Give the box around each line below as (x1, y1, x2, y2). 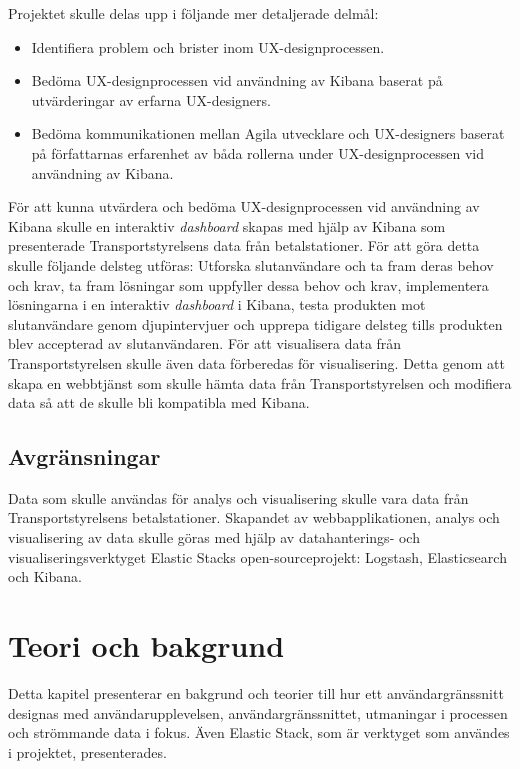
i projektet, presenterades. (8, 741, 167, 762)
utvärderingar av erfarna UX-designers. (31, 89, 271, 110)
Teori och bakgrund (8, 625, 285, 666)
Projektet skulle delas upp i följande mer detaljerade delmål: (8, 3, 379, 23)
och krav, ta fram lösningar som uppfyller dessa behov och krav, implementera (8, 274, 489, 295)
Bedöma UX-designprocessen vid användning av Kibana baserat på (31, 70, 443, 91)
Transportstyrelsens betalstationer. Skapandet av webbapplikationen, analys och (8, 507, 500, 528)
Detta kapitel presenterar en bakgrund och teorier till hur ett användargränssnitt (8, 682, 504, 703)
